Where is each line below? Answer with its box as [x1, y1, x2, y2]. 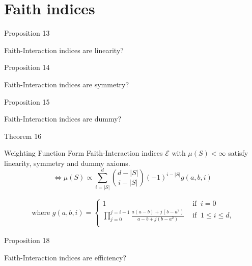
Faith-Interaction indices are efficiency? [4, 252, 126, 262]
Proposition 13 [4, 28, 50, 38]
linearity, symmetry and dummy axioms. [4, 157, 130, 168]
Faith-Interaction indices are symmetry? [4, 79, 129, 89]
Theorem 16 [4, 130, 42, 141]
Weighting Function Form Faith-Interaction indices [4, 148, 163, 158]
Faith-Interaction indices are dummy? [4, 113, 122, 124]
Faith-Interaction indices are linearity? [4, 44, 124, 55]
